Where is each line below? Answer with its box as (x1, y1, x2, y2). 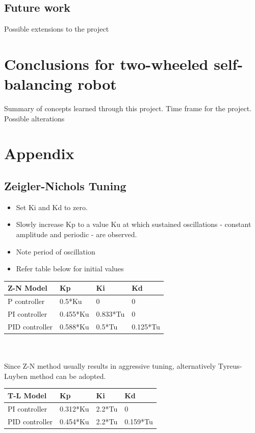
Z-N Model (8, 283, 47, 293)
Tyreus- (218, 361, 242, 371)
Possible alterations (4, 113, 65, 123)
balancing (4, 73, 72, 94)
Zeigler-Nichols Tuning (4, 178, 126, 194)
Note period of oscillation (16, 246, 95, 257)
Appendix (4, 143, 74, 164)
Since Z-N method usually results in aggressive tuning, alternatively (4, 361, 216, 371)
